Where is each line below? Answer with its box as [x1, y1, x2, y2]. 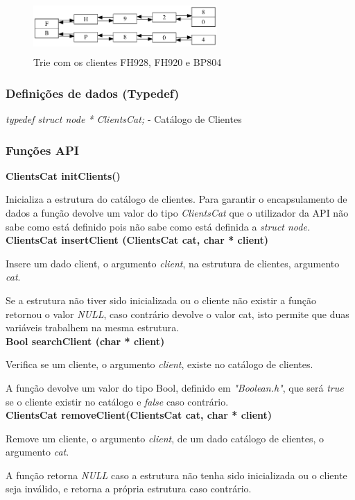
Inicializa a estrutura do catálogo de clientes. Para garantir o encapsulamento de [6, 192, 347, 206]
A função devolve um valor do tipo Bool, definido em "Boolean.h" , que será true [6, 380, 344, 394]
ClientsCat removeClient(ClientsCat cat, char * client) [6, 408, 272, 422]
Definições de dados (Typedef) [6, 84, 180, 101]
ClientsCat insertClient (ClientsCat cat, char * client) [6, 233, 269, 247]
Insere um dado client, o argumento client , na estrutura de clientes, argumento [6, 256, 340, 270]
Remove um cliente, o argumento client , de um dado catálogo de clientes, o [6, 431, 324, 445]
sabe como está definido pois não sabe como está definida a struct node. [6, 219, 311, 233]
